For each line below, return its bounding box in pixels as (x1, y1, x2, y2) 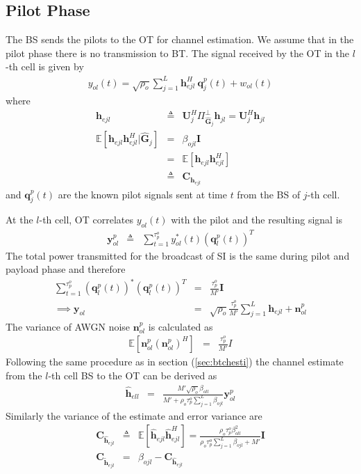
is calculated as (148, 319, 213, 333)
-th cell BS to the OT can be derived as (48, 368, 217, 382)
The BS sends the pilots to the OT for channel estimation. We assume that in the (6, 32, 354, 47)
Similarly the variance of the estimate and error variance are (6, 408, 262, 422)
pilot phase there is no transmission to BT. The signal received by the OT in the (6, 45, 350, 60)
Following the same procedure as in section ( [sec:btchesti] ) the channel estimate (6, 354, 344, 369)
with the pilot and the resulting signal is (171, 212, 343, 227)
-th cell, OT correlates (39, 212, 133, 227)
